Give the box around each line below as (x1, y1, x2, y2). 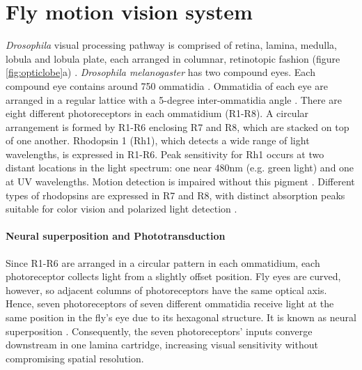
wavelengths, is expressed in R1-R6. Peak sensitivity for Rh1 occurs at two (6, 146, 324, 161)
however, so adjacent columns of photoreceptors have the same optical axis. (6, 282, 327, 297)
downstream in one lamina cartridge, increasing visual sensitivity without (6, 337, 318, 352)
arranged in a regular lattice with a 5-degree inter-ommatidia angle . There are (6, 92, 342, 107)
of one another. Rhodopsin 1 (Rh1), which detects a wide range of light (6, 133, 310, 148)
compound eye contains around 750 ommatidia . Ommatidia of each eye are (6, 78, 328, 93)
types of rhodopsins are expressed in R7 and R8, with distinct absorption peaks (6, 187, 345, 202)
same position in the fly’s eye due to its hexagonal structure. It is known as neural (6, 310, 356, 325)
